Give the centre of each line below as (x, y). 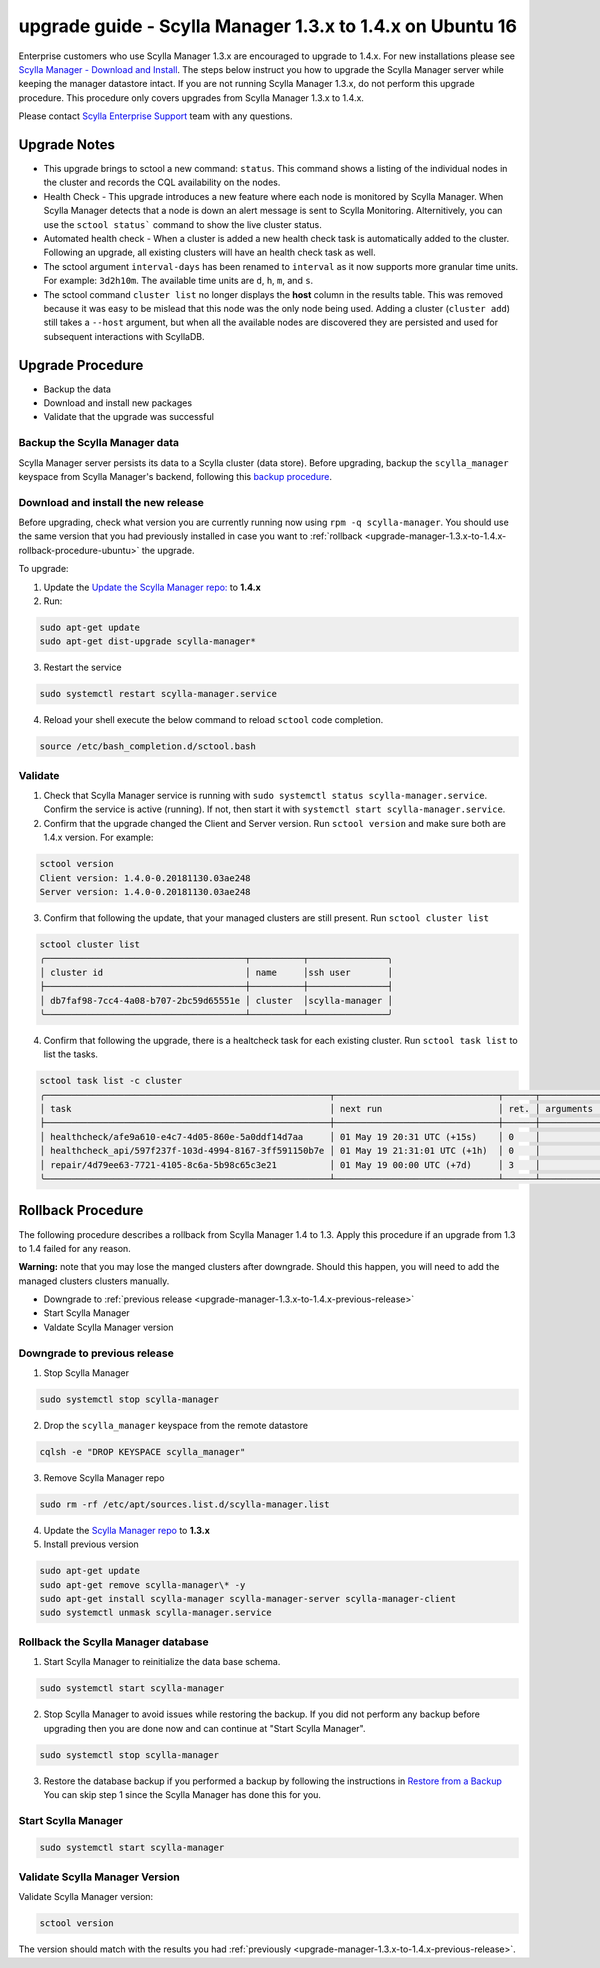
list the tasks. (71, 1054)
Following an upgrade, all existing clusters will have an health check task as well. (209, 252)
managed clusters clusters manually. (94, 1281)
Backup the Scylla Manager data (99, 443)
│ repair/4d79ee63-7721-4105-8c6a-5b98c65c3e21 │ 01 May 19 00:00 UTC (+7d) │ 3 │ (290, 1164)
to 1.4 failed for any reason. (75, 1248)
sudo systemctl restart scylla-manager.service (158, 694)
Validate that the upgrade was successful (129, 417)
